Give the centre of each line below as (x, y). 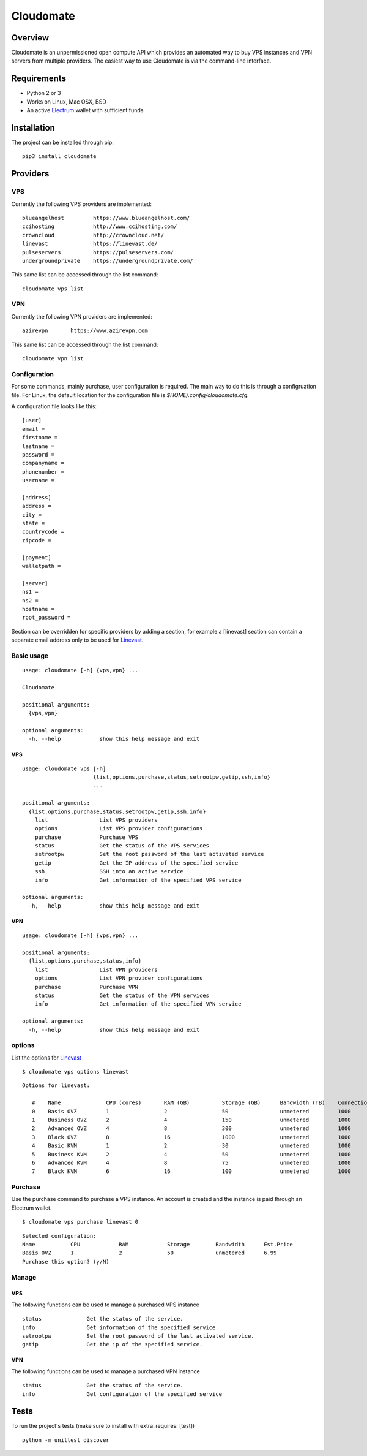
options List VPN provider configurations (119, 978)
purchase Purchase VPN (87, 987)
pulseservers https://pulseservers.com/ (98, 252)
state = (34, 523)
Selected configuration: (59, 1236)
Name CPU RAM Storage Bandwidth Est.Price (158, 1245)
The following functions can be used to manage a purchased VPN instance (106, 1371)
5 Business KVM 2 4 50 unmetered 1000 (191, 1154)
